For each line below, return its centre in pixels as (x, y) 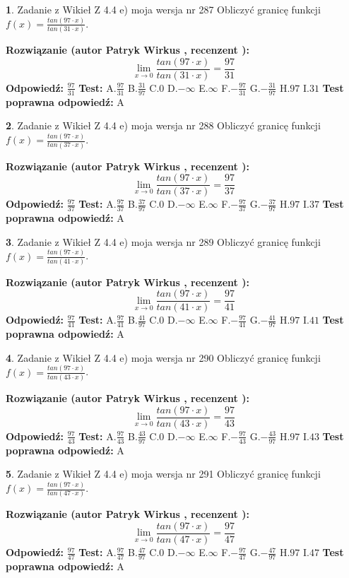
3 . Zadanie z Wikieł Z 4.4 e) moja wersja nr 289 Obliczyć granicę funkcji (163, 241)
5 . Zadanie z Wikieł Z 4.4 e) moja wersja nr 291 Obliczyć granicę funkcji (163, 474)
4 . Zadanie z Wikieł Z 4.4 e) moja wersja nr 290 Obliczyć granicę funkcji (163, 357)
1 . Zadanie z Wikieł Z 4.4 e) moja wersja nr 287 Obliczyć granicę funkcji (163, 9)
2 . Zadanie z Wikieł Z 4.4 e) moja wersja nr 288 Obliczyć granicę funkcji (163, 125)
